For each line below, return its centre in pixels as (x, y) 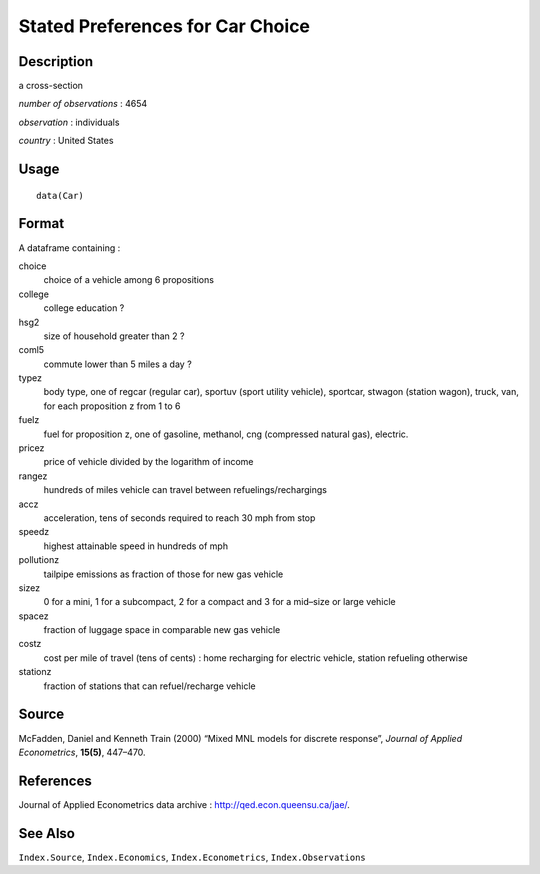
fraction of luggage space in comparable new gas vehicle (162, 630)
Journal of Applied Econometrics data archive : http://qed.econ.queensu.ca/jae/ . (184, 804)
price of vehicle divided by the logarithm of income (148, 462)
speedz (34, 532)
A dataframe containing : (69, 247)
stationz (35, 672)
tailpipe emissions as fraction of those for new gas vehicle (163, 574)
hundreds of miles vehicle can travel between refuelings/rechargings (185, 490)
